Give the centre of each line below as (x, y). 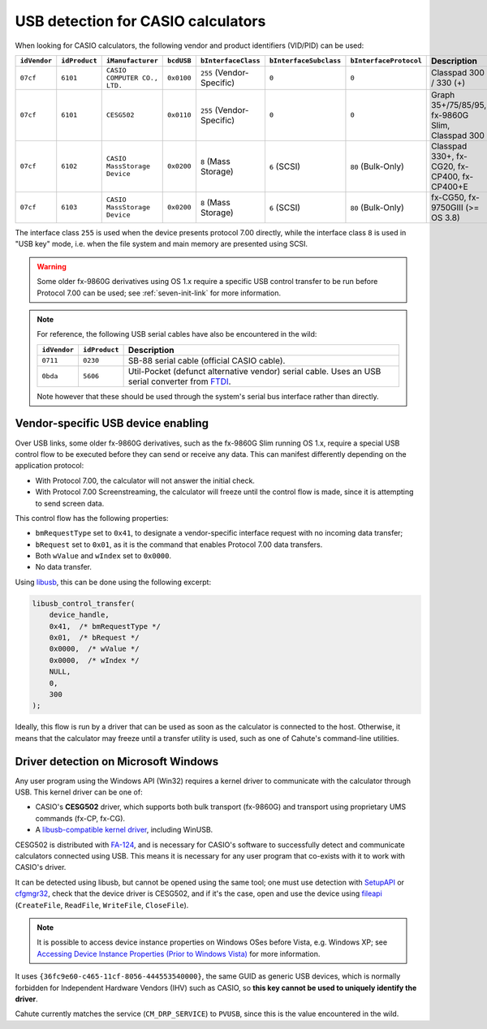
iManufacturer (132, 61)
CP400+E (450, 187)
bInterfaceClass (230, 61)
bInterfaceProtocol (386, 61)
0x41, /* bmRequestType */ (105, 626)
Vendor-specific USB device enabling (112, 423)
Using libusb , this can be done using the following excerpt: (113, 582)
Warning (52, 266)
